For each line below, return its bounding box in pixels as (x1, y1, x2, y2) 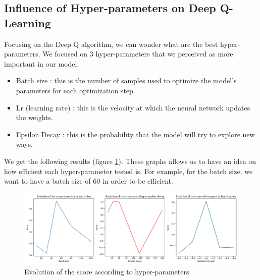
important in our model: (4, 58, 79, 69)
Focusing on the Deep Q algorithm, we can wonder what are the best (4, 38, 218, 49)
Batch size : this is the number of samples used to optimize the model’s (16, 75, 237, 86)
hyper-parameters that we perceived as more (95, 48, 233, 59)
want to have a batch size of (4, 176, 91, 186)
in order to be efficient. (102, 176, 173, 186)
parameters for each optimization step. (16, 85, 135, 95)
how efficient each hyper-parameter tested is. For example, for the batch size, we (4, 165, 253, 176)
